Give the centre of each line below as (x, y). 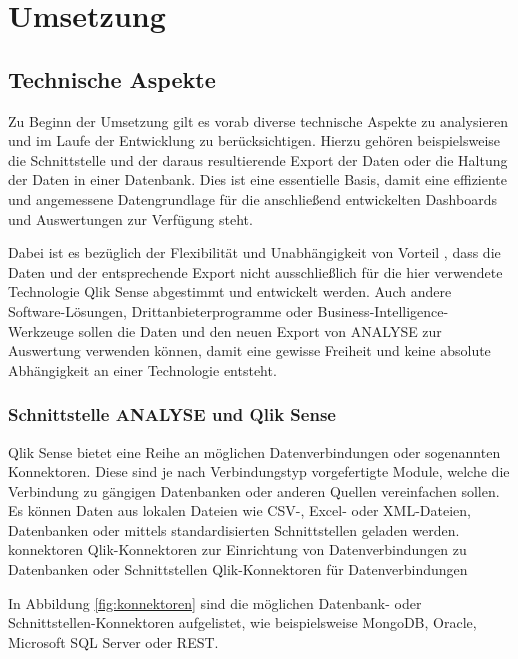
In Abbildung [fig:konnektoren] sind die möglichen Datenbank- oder (215, 602)
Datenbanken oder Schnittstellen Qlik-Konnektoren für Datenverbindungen (238, 569)
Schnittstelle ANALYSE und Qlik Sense (172, 414)
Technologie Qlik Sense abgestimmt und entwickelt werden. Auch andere (230, 291)
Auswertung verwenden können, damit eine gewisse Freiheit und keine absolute (249, 350)
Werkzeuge (41, 330)
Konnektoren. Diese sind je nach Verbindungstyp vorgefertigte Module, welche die (259, 471)
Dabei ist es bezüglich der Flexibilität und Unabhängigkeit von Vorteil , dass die (254, 252)
